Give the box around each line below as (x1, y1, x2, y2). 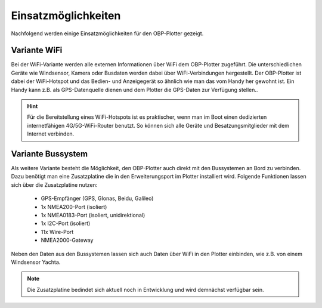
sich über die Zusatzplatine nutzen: (11, 181, 98, 188)
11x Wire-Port (41, 228, 74, 235)
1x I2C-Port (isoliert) (41, 220, 91, 227)
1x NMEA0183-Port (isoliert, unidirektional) (41, 212, 145, 219)
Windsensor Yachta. (11, 258, 61, 266)
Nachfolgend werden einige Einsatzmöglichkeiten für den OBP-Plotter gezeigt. (11, 30, 204, 37)
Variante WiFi (11, 45, 63, 56)
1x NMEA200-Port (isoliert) (41, 203, 107, 210)
